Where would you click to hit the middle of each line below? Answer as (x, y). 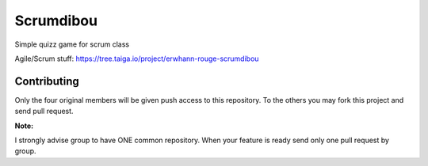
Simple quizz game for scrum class (72, 44)
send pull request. (44, 111)
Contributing (47, 81)
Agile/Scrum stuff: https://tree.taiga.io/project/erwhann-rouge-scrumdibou (137, 58)
